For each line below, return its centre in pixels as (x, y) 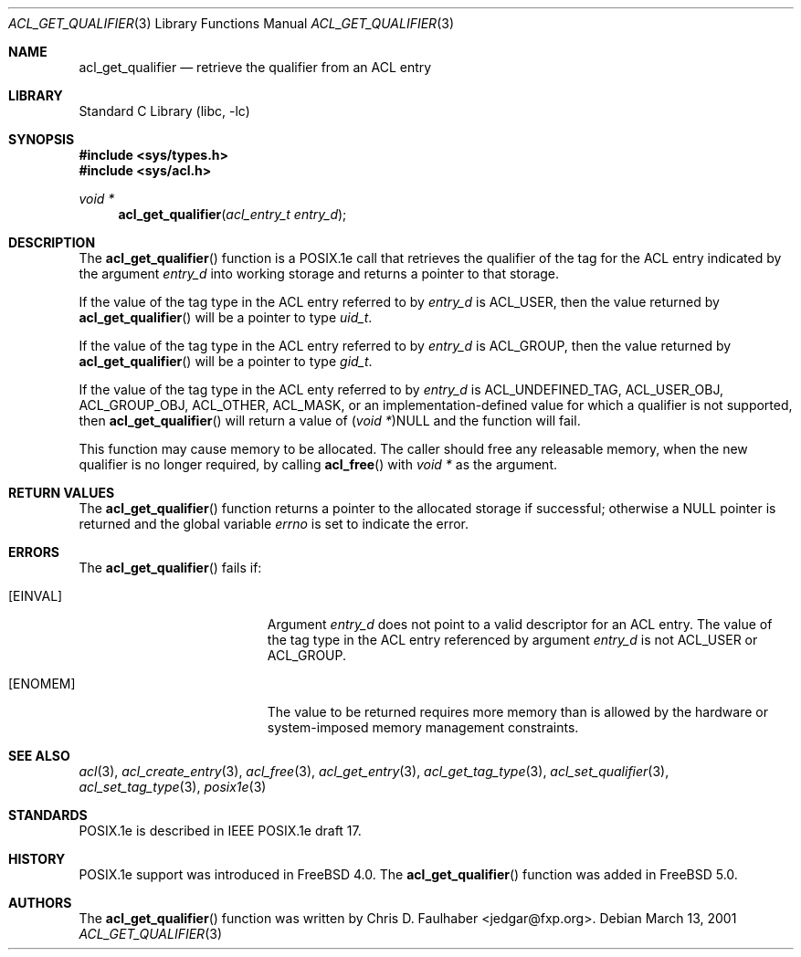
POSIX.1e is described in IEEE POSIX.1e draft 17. (220, 831)
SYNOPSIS (42, 139)
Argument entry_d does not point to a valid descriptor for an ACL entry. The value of (520, 624)
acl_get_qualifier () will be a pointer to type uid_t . (226, 317)
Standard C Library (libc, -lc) (164, 111)
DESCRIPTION (52, 242)
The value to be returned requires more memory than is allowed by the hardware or (517, 712)
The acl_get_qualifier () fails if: (170, 568)
